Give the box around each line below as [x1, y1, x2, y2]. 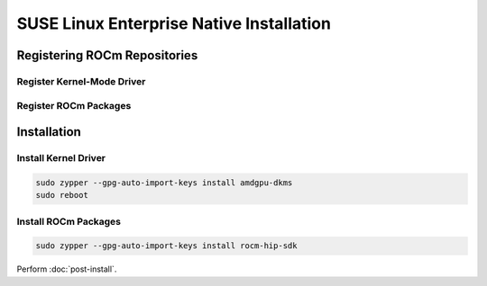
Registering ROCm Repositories [16, 48, 198, 63]
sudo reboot [35, 190, 89, 201]
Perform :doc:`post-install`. [16, 264, 117, 274]
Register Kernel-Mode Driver [16, 75, 146, 87]
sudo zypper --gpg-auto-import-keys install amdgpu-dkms [35, 177, 293, 188]
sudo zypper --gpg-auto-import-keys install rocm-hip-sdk [35, 241, 298, 251]
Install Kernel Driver [16, 152, 106, 165]
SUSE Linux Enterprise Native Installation [16, 13, 331, 33]
